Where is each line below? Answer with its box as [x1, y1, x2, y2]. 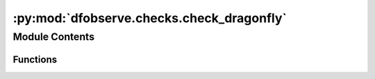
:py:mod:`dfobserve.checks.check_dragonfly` [12, 10, 287, 26]
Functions [12, 53, 58, 65]
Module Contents [12, 30, 95, 43]
